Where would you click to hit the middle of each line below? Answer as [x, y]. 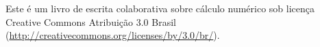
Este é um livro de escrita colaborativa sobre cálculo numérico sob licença [160, 8]
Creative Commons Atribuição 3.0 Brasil [91, 21]
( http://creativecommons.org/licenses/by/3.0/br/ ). [113, 35]
